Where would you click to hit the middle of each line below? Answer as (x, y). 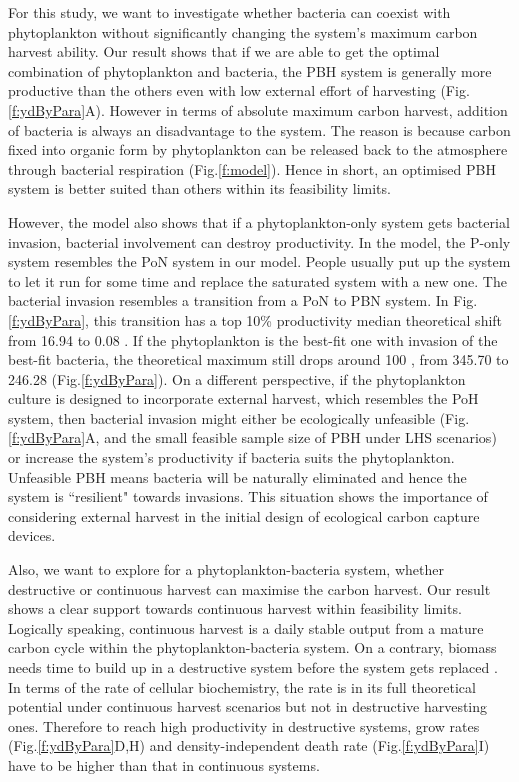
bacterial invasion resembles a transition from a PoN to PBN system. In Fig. (243, 300)
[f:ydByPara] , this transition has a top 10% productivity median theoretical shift (255, 319)
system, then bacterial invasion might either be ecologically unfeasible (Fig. (239, 417)
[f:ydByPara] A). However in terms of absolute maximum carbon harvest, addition (258, 109)
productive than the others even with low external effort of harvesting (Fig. (239, 90)
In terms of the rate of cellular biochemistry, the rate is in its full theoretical (242, 686)
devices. (32, 535)
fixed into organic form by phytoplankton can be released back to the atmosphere (258, 149)
